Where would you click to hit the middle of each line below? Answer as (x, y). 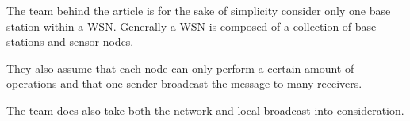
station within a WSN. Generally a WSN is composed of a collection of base (192, 26)
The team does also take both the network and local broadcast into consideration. (205, 110)
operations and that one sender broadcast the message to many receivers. (184, 83)
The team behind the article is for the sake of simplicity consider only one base (199, 10)
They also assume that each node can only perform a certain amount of (180, 68)
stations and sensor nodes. (70, 42)
